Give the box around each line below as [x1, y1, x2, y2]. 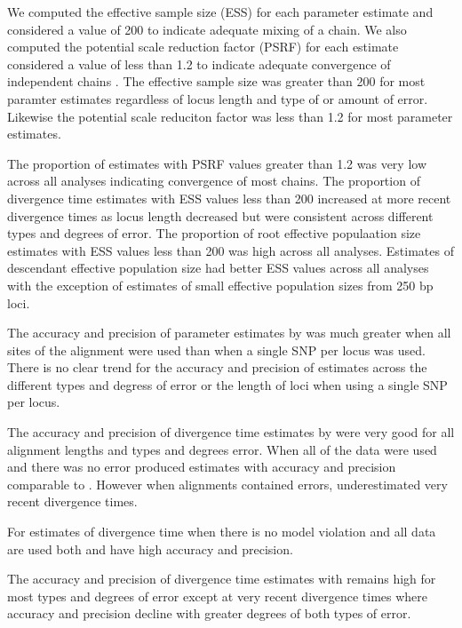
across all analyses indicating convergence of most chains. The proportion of [7, 171, 420, 190]
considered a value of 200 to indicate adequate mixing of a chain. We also [7, 20, 407, 38]
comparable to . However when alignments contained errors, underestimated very [7, 474, 448, 493]
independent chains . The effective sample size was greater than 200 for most [7, 72, 426, 91]
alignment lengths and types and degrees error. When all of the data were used [7, 440, 437, 458]
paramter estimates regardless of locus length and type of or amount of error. [7, 89, 428, 107]
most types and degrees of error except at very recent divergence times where [7, 586, 428, 605]
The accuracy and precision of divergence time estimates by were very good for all [7, 423, 455, 441]
